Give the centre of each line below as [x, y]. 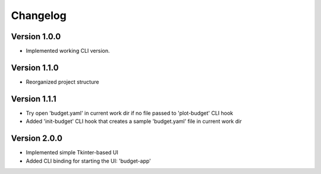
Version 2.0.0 [37, 139]
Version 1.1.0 [35, 67]
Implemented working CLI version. [68, 51]
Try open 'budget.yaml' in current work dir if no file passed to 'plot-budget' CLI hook [130, 113]
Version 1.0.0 [36, 37]
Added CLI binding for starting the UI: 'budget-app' [89, 161]
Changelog [39, 15]
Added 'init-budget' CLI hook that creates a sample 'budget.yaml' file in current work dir [134, 121]
